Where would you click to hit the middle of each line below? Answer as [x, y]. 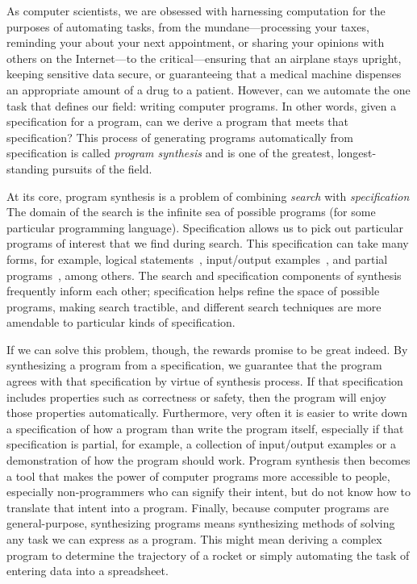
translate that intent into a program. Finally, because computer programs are [198, 507]
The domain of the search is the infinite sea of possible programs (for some [191, 212]
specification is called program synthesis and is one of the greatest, [170, 153]
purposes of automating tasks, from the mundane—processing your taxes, [188, 26]
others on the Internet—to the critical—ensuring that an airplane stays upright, [204, 58]
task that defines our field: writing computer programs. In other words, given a [202, 105]
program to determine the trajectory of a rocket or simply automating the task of [208, 555]
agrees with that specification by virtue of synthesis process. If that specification [205, 381]
